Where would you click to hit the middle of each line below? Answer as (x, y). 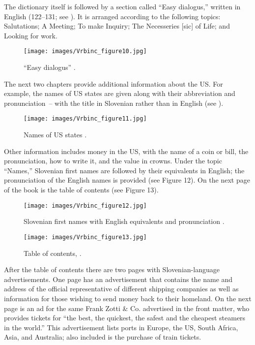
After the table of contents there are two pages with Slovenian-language (112, 269)
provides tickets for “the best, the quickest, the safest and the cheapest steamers (125, 318)
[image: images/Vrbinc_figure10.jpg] (85, 51)
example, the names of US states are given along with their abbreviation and (120, 93)
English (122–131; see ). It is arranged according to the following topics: (112, 16)
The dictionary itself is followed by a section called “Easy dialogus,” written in (122, 6)
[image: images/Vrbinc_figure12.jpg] (85, 205)
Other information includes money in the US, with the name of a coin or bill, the (126, 151)
